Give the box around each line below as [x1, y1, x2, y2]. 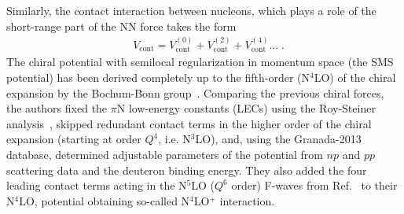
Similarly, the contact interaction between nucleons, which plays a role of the [6, 2, 376, 18]
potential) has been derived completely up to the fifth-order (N [6, 69, 310, 86]
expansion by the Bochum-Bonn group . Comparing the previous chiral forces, [6, 84, 384, 101]
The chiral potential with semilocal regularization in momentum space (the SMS [6, 53, 394, 70]
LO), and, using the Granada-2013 [195, 131, 362, 147]
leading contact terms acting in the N [6, 177, 187, 194]
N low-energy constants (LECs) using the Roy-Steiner [116, 100, 376, 116]
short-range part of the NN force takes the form [6, 17, 237, 34]
